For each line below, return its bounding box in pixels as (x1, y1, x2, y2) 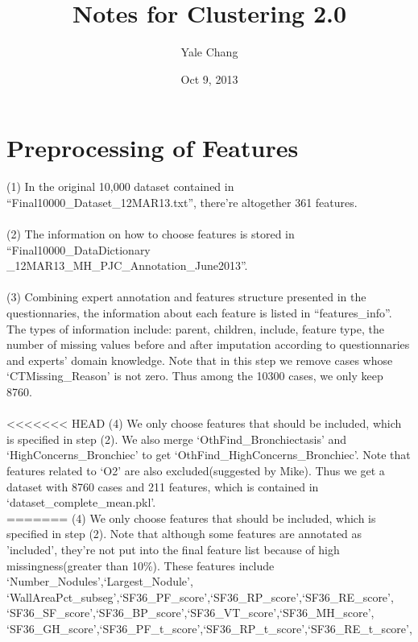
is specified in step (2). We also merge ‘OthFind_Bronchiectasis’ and (6, 430, 347, 447)
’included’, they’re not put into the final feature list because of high (6, 541, 340, 557)
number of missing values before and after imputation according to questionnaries (6, 336, 410, 353)
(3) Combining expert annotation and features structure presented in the (6, 288, 366, 305)
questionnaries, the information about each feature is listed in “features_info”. (6, 304, 392, 321)
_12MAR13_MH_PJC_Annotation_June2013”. (6, 257, 248, 274)
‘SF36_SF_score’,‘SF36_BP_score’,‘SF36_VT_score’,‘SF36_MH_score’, (6, 604, 375, 621)
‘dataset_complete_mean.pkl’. (6, 494, 156, 511)
